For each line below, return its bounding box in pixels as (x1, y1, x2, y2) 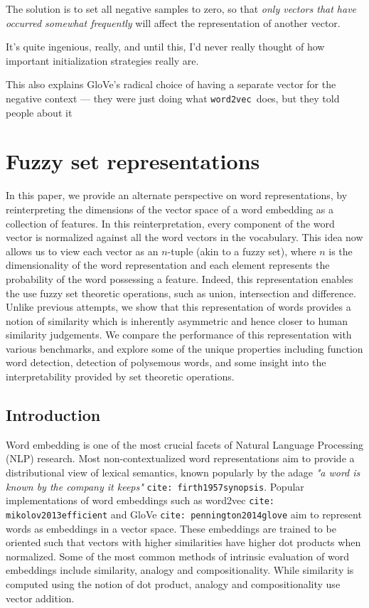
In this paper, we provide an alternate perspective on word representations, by (6, 188, 348, 203)
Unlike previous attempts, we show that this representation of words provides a (6, 299, 351, 314)
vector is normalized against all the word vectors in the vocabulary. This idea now (6, 230, 363, 245)
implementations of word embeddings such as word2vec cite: (6, 493, 274, 508)
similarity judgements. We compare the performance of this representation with (6, 327, 352, 342)
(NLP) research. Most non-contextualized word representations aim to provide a (6, 451, 355, 466)
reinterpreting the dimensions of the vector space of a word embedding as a (6, 201, 333, 216)
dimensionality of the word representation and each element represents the (6, 257, 330, 272)
